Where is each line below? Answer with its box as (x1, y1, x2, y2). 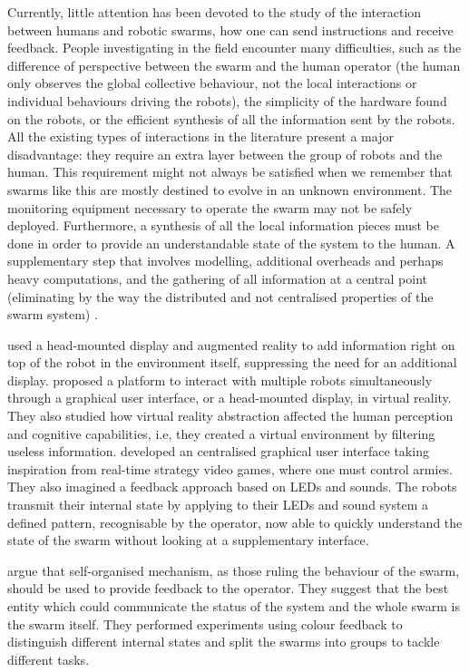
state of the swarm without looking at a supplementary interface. (7, 531, 369, 550)
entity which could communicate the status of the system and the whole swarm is (7, 597, 460, 615)
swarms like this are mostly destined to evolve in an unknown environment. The (7, 180, 453, 199)
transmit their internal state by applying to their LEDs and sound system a (7, 495, 429, 514)
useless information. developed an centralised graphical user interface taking (7, 442, 429, 461)
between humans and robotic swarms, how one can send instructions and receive (7, 20, 454, 39)
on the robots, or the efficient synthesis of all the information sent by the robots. (7, 109, 455, 128)
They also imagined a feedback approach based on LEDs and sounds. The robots (7, 477, 457, 496)
